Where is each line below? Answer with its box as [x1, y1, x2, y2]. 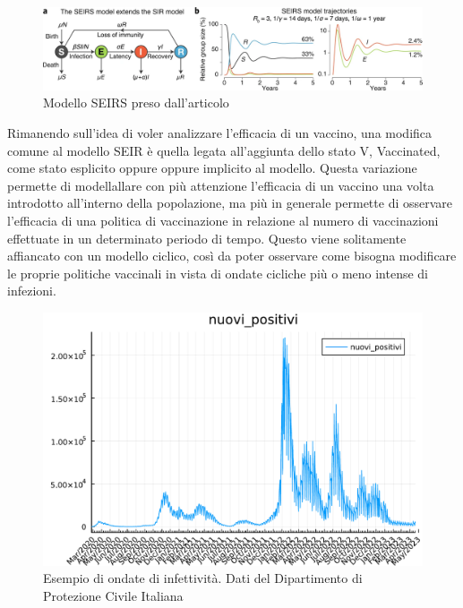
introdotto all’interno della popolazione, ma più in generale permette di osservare [7, 193, 453, 212]
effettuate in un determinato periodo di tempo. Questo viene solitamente [7, 228, 407, 247]
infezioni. [7, 281, 56, 300]
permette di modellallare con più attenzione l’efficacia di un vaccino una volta [7, 176, 434, 194]
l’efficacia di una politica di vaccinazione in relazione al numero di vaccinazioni [7, 210, 439, 229]
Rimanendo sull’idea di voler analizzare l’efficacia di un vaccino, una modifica [7, 123, 433, 141]
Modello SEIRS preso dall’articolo [43, 93, 229, 112]
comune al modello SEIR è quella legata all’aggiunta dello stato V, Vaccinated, [7, 141, 441, 159]
